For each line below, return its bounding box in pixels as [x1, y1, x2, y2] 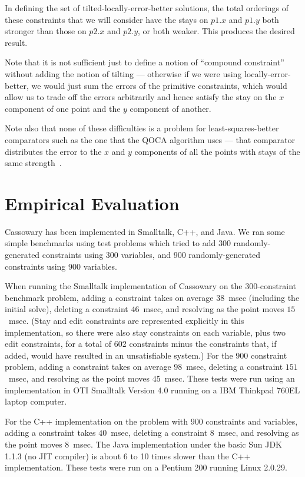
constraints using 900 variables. [5, 260, 117, 272]
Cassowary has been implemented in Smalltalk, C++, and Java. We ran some [5, 225, 285, 237]
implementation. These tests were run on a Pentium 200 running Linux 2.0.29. [5, 461, 287, 473]
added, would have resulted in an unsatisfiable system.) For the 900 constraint [5, 349, 287, 361]
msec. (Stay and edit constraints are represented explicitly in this [8, 314, 244, 326]
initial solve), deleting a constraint [5, 303, 128, 315]
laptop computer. [5, 395, 67, 408]
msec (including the [228, 291, 300, 303]
